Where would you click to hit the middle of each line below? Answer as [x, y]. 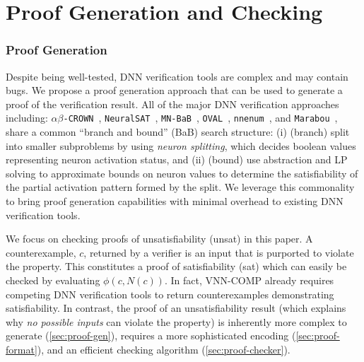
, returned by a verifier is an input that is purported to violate [219, 252]
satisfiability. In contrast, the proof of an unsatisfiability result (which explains [176, 308]
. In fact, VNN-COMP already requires [249, 280]
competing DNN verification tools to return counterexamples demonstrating [170, 294]
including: [27, 118]
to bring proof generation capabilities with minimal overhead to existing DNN [175, 201]
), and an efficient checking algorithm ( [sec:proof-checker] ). [164, 349]
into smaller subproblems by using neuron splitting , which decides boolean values [181, 145]
